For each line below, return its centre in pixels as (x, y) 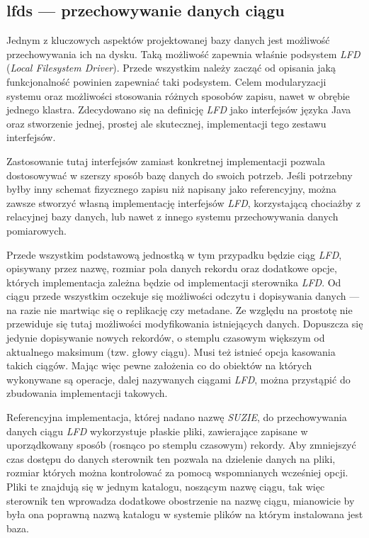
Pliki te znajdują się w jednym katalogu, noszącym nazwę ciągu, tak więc (166, 487)
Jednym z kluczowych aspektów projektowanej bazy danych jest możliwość (168, 40)
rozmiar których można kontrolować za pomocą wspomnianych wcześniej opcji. (177, 472)
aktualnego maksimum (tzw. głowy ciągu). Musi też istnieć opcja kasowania (171, 351)
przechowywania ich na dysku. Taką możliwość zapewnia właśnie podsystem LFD (183, 54)
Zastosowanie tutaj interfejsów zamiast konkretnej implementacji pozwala (166, 161)
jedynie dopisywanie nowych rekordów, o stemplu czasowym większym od (166, 338)
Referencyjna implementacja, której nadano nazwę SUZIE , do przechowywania (177, 417)
